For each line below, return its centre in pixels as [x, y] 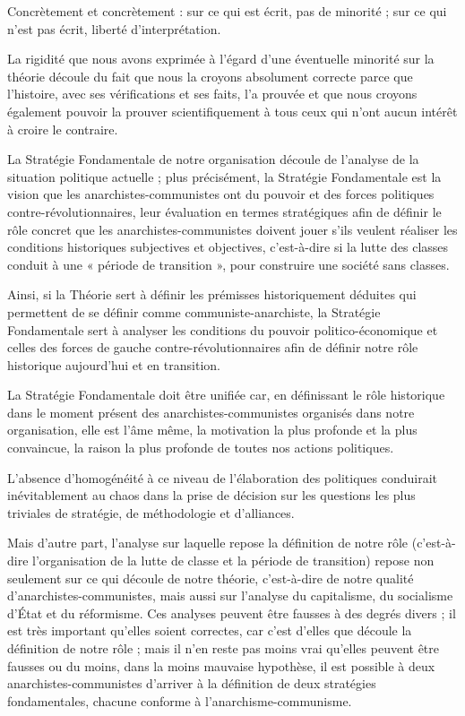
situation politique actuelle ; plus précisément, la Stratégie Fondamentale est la [224, 176]
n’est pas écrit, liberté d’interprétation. [114, 28]
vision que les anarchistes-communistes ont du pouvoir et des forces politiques [221, 194]
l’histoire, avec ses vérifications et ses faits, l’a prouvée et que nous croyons [212, 94]
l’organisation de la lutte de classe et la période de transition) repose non [233, 561]
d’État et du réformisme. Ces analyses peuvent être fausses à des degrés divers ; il [232, 612]
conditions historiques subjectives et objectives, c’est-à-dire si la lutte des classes [228, 247]
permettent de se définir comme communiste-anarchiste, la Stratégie [194, 311]
